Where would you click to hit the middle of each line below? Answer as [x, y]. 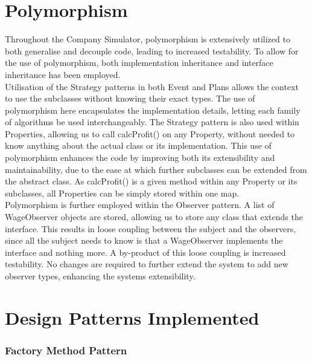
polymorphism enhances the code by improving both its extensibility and [140, 158]
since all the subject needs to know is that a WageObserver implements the [144, 240]
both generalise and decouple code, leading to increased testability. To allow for [152, 50]
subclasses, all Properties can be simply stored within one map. [122, 193]
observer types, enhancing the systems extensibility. [100, 276]
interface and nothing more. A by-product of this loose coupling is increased [145, 252]
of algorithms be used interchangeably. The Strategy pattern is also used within [152, 122]
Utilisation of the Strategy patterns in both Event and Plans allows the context [152, 86]
